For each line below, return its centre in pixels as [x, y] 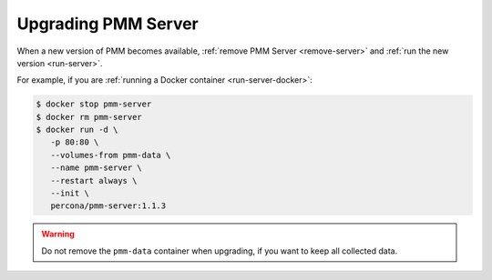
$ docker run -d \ [77, 130]
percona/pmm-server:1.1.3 [108, 206]
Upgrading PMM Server [108, 24]
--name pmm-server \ [97, 168]
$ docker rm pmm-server [89, 117]
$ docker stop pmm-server [94, 104]
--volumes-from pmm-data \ [111, 155]
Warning [58, 234]
